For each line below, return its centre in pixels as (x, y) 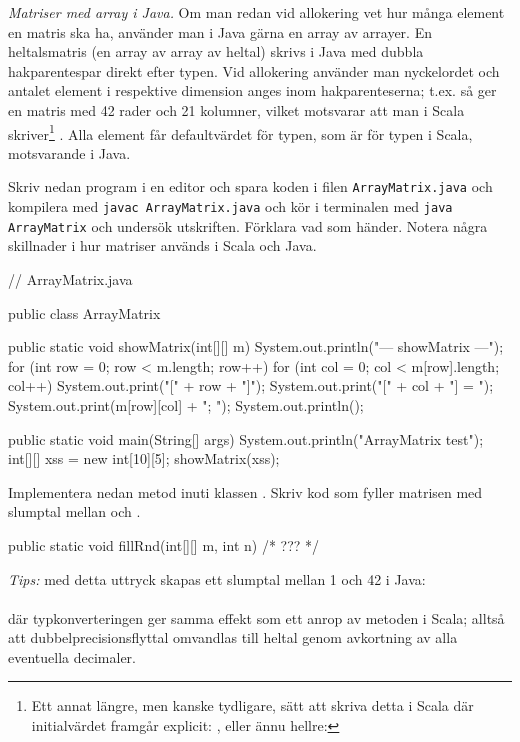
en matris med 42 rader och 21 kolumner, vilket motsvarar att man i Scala (236, 109)
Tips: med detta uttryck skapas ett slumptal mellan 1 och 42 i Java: (217, 578)
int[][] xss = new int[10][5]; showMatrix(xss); (144, 458)
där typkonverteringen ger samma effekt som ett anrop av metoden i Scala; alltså (256, 617)
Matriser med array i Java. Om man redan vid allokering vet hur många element (256, 12)
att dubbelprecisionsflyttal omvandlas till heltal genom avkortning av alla (233, 637)
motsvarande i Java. (69, 152)
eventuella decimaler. (72, 656)
